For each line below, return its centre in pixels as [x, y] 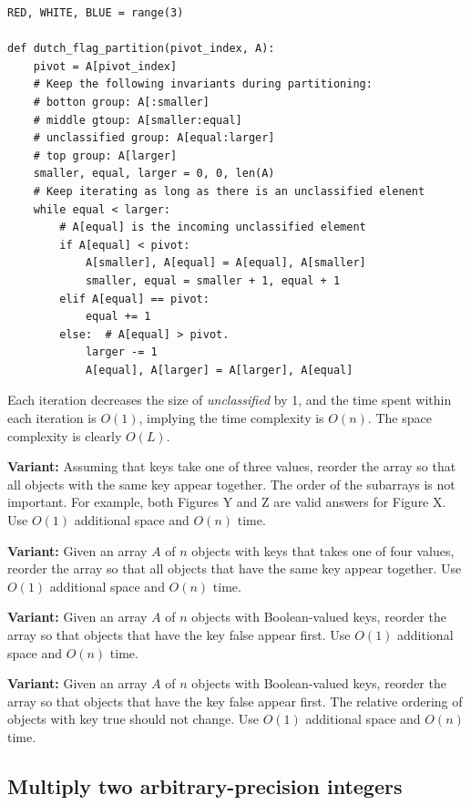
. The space [399, 418]
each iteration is [52, 418]
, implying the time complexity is [231, 418]
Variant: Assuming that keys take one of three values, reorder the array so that [232, 466]
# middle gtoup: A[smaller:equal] [138, 120]
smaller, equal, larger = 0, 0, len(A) [154, 174]
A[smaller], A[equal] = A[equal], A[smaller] [225, 263]
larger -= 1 [121, 352]
